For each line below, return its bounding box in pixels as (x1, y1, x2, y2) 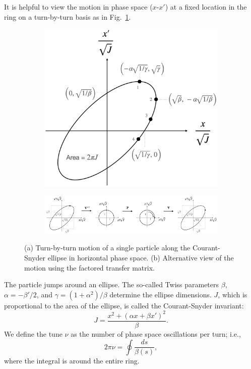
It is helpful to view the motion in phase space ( (4, 2, 153, 12)
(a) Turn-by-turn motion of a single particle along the (24, 242, 191, 253)
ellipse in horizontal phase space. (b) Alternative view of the (47, 252, 234, 263)
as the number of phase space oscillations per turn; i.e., (71, 328, 241, 339)
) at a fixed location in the (165, 2, 247, 12)
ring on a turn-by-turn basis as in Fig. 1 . (4, 11, 131, 22)
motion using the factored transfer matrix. (24, 262, 155, 273)
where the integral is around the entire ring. (4, 355, 140, 366)
